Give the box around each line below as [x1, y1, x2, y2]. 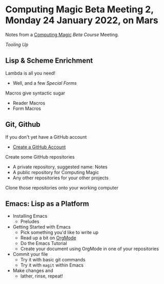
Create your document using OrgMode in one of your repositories [20, 245, 159, 252]
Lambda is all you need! [5, 70, 55, 76]
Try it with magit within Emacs [20, 262, 84, 268]
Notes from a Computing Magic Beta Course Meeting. [5, 31, 119, 37]
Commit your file [12, 251, 48, 257]
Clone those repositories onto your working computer [5, 184, 119, 191]
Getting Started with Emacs [12, 224, 71, 230]
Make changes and [12, 268, 53, 274]
